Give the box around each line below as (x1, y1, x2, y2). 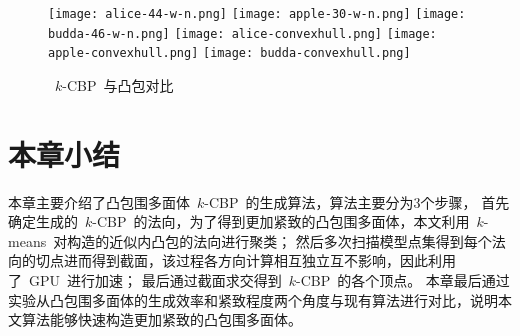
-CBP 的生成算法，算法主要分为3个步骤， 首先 (204, 191, 510, 212)
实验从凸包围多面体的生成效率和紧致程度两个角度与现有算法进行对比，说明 (8, 289, 498, 310)
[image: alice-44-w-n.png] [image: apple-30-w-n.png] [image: (48, 7, 466, 21)
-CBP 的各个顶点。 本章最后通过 (295, 270, 510, 291)
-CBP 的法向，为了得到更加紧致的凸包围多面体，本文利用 (92, 211, 470, 232)
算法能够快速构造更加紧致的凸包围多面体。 (21, 309, 302, 330)
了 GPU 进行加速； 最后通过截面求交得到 (8, 270, 282, 291)
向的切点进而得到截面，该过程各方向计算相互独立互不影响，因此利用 (8, 250, 456, 271)
